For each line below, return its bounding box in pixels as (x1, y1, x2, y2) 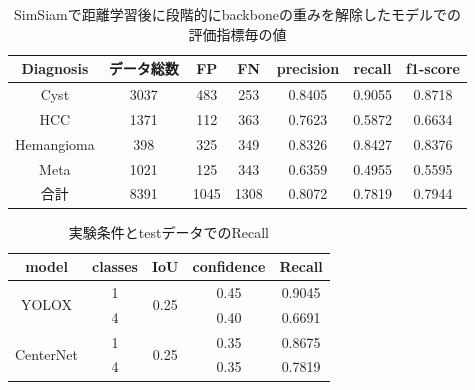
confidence (192, 256, 266, 277)
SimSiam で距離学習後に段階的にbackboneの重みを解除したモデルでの (14, 4, 461, 24)
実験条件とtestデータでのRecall (68, 221, 269, 242)
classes (92, 256, 138, 277)
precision (276, 58, 340, 79)
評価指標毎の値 (188, 23, 287, 44)
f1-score (406, 58, 460, 79)
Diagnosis (21, 58, 89, 79)
